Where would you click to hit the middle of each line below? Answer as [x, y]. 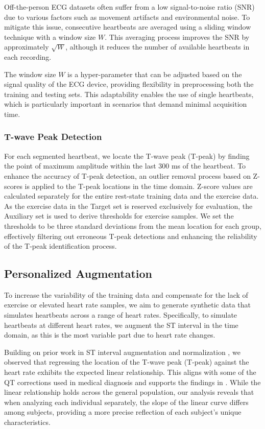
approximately [27, 47]
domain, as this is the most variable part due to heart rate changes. [110, 335]
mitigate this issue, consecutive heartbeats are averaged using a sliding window [128, 27]
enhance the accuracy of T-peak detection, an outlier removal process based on [127, 175]
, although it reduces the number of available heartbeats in [158, 47]
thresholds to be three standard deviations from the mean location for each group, [133, 225]
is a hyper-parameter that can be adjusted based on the [155, 74]
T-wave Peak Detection [53, 137]
